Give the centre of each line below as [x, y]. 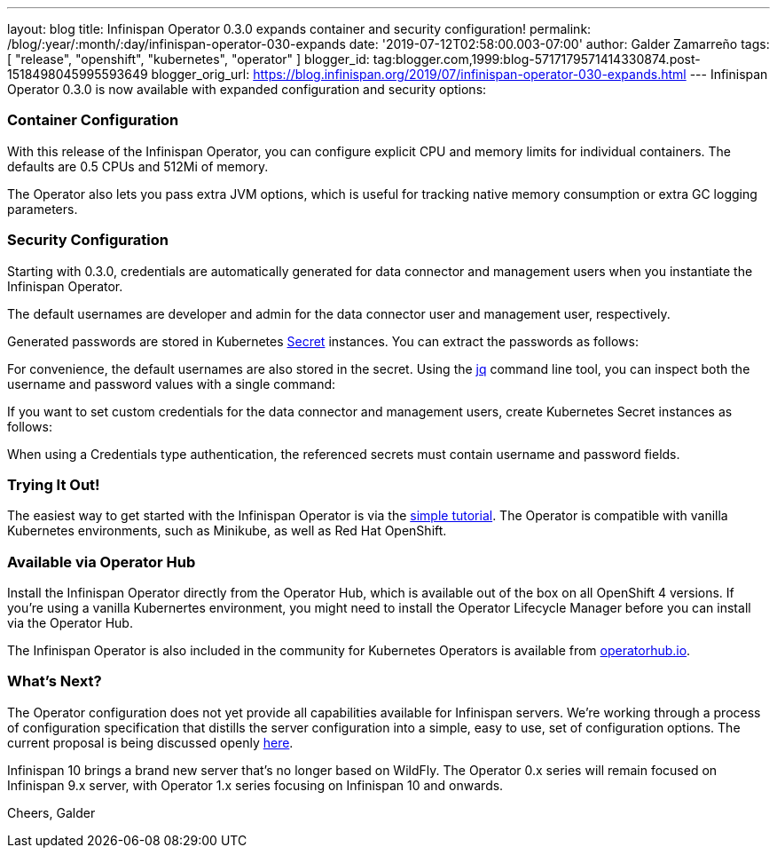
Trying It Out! [54, 484]
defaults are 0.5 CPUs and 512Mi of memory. [138, 166]
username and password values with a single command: [172, 384]
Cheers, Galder [51, 812]
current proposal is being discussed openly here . [150, 742]
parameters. [43, 209]
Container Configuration [93, 120]
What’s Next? [55, 681]
